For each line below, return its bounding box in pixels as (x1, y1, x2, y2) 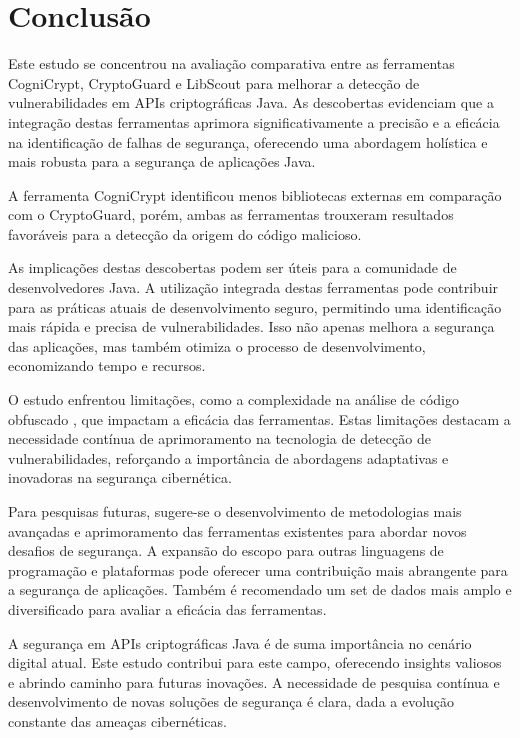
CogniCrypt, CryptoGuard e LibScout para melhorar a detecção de (8, 72, 420, 93)
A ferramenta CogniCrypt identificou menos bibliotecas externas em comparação (8, 184, 502, 205)
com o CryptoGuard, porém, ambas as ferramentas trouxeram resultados (8, 204, 454, 225)
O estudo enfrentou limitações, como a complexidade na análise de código (8, 389, 459, 410)
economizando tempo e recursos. (8, 355, 206, 376)
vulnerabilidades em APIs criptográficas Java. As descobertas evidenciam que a (8, 92, 494, 113)
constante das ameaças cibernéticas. (8, 710, 227, 731)
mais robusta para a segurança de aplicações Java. (8, 151, 316, 172)
